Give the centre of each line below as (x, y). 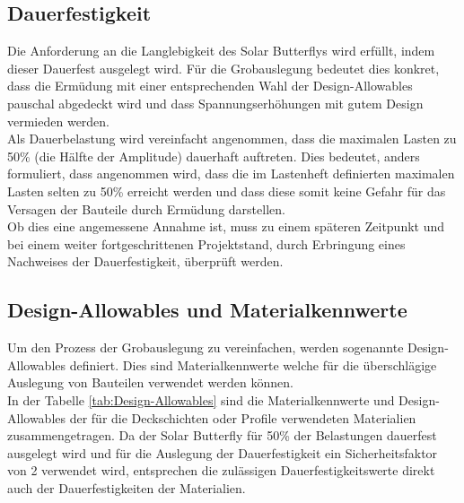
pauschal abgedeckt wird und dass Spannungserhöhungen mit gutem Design (215, 103)
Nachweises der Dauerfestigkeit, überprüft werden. (145, 261)
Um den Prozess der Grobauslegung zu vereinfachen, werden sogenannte (206, 347)
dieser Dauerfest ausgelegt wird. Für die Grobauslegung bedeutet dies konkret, (223, 68)
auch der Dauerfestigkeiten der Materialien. (127, 487)
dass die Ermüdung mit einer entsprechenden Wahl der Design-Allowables (210, 86)
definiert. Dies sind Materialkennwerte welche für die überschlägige (253, 364)
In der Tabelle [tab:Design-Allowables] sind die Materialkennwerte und (201, 399)
